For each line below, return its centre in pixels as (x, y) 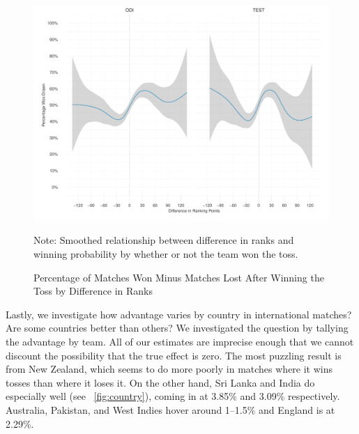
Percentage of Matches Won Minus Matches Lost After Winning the (179, 277)
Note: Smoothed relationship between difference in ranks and (164, 240)
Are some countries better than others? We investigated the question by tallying (177, 328)
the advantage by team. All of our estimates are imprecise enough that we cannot (180, 342)
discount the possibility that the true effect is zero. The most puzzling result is (174, 355)
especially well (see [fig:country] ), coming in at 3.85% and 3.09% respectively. (173, 396)
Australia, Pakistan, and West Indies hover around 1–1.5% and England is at (170, 410)
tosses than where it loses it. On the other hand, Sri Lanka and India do (160, 382)
